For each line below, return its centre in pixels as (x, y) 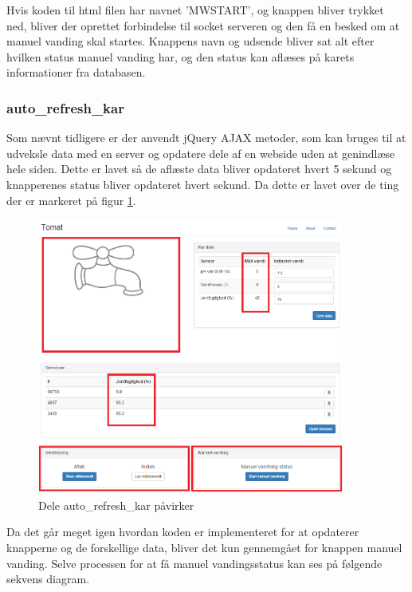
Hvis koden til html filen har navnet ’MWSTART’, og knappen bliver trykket (195, 10)
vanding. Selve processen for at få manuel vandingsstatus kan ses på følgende (194, 563)
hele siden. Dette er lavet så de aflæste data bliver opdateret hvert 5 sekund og (199, 169)
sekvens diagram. (48, 579)
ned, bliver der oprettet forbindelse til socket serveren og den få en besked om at (203, 25)
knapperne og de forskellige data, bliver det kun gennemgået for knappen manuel (204, 547)
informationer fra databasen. (76, 72)
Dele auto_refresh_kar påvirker (116, 505)
